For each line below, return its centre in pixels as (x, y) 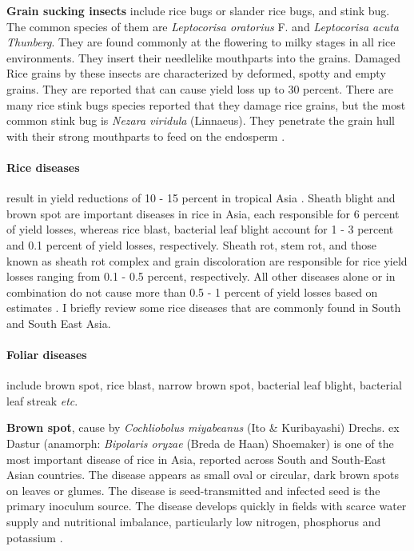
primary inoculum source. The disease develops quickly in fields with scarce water (207, 506)
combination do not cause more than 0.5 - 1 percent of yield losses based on (192, 291)
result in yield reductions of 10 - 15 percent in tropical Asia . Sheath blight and (201, 198)
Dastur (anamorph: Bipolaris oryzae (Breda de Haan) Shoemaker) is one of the (200, 443)
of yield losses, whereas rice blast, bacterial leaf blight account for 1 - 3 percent (200, 229)
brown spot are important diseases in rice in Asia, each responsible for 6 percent (203, 213)
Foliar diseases (47, 355)
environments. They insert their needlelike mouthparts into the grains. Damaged (204, 57)
